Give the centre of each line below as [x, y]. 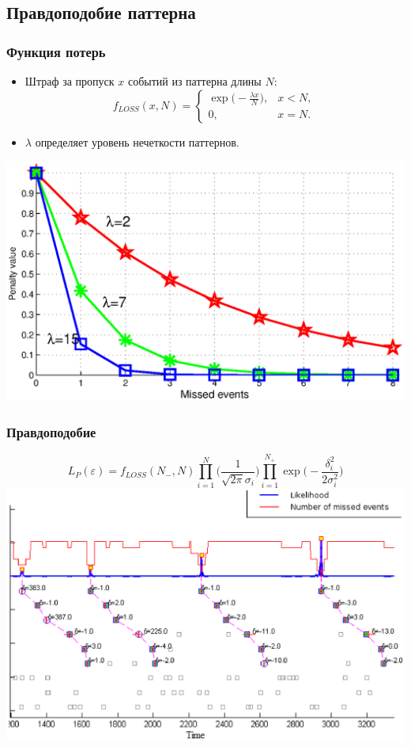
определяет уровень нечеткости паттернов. [137, 141]
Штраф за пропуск [70, 81]
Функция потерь [56, 51]
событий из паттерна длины [194, 81]
